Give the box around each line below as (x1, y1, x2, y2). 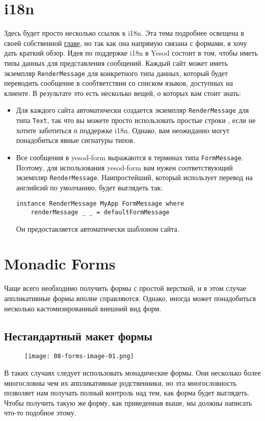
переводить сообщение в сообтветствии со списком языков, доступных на (4, 78, 233, 88)
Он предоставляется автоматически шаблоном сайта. (16, 223, 179, 234)
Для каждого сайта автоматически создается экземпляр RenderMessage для (16, 105, 249, 115)
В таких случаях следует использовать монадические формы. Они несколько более (4, 367, 261, 378)
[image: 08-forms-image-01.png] (24, 353, 134, 360)
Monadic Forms (4, 253, 116, 274)
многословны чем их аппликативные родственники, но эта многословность (4, 377, 237, 388)
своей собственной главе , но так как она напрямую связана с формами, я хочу (4, 37, 247, 48)
